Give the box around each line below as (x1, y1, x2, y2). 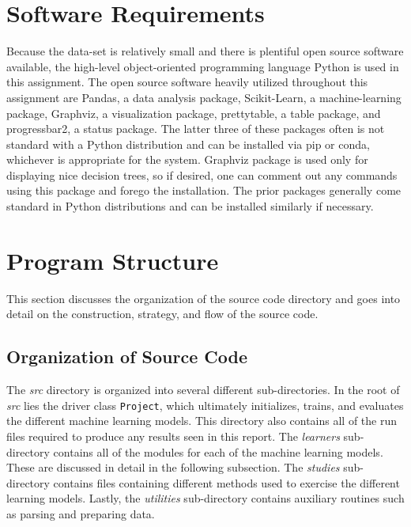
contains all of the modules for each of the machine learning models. (53, 443, 383, 460)
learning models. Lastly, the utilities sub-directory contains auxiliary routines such (6, 490, 405, 506)
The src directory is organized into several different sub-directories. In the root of (6, 381, 400, 398)
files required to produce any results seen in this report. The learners (6, 428, 340, 445)
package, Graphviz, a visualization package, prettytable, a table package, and (6, 104, 381, 121)
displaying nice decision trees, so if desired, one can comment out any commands (6, 166, 398, 183)
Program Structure (6, 244, 219, 276)
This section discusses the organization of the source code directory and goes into (6, 290, 401, 306)
